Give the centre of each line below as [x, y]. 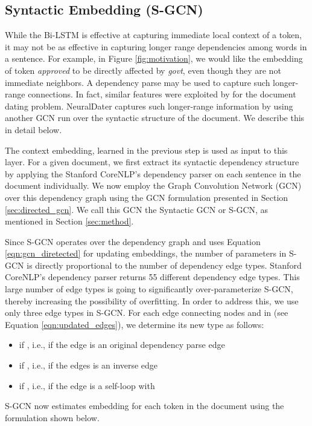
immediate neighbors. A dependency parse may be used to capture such [138, 82]
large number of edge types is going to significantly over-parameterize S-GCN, [149, 289]
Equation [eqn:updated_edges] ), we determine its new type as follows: [135, 324]
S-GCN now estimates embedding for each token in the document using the [145, 406]
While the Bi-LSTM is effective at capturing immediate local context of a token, [154, 35]
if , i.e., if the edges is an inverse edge [88, 365]
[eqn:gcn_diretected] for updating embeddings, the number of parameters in [146, 253]
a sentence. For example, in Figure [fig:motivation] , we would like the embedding [154, 58]
